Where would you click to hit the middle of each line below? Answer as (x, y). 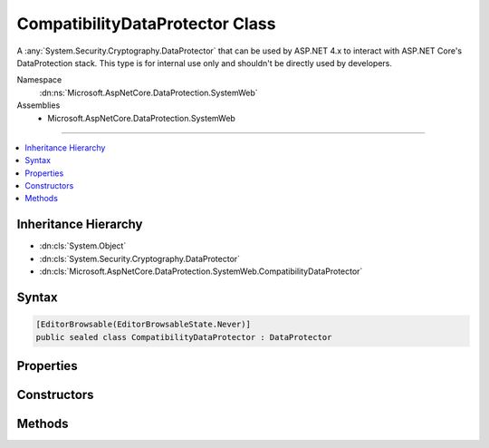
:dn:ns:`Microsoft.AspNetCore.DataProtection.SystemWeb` (149, 93)
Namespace (39, 80)
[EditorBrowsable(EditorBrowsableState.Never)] (143, 325)
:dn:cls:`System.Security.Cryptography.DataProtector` (139, 258)
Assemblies (38, 105)
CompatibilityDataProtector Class (146, 24)
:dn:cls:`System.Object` (83, 246)
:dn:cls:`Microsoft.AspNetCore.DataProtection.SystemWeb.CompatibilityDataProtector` (201, 271)
